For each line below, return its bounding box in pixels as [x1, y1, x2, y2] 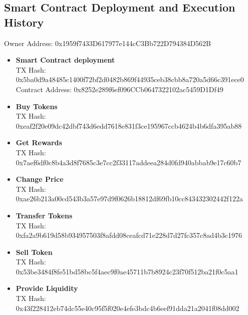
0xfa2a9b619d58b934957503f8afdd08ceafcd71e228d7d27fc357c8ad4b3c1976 [16, 230, 242, 240]
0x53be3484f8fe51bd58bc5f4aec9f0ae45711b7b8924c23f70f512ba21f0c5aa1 [16, 266, 238, 276]
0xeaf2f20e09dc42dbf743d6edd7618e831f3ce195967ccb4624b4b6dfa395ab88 [16, 120, 242, 131]
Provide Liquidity [16, 283, 78, 293]
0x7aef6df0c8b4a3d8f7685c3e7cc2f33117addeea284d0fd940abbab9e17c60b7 [16, 157, 241, 167]
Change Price [16, 174, 64, 184]
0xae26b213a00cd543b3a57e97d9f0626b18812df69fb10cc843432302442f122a [16, 193, 243, 204]
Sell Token [16, 246, 53, 257]
